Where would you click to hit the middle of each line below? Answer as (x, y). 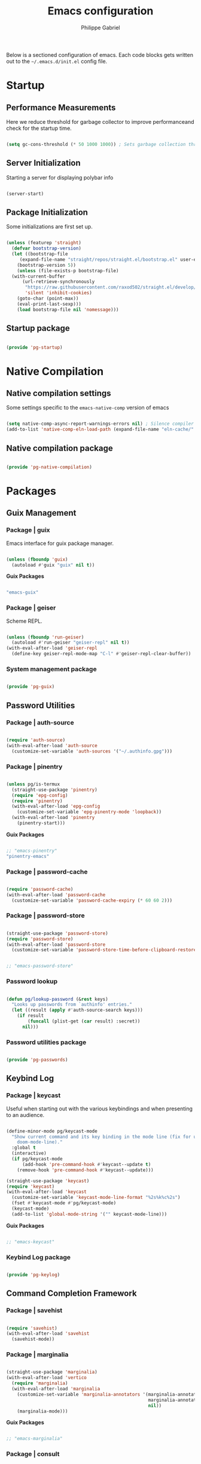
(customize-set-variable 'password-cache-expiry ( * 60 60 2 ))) (92, 900)
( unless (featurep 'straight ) (44, 243)
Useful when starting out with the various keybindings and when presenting (100, 1109)
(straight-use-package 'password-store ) (57, 933)
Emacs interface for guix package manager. (60, 543)
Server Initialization (43, 163)
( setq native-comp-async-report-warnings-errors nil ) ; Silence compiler (100, 424)
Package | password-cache (47, 872)
